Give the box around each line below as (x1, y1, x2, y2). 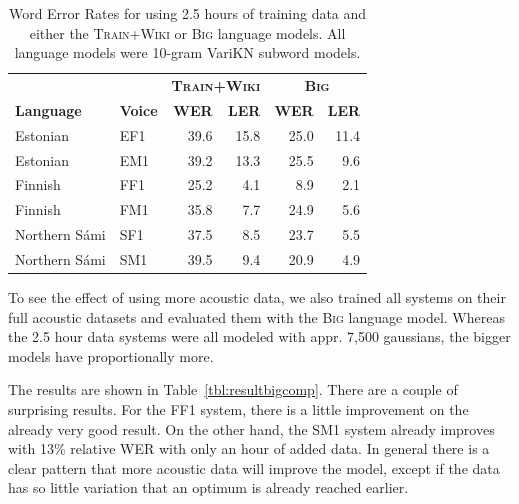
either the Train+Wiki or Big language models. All (29, 22, 346, 43)
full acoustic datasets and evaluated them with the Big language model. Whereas (8, 306, 505, 327)
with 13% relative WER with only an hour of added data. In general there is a (8, 438, 490, 459)
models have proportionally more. (8, 345, 214, 366)
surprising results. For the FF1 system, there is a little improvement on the (8, 399, 469, 419)
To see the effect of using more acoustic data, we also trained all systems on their (8, 287, 506, 308)
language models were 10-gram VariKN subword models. (14, 42, 361, 63)
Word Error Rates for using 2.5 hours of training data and (8, 3, 367, 23)
